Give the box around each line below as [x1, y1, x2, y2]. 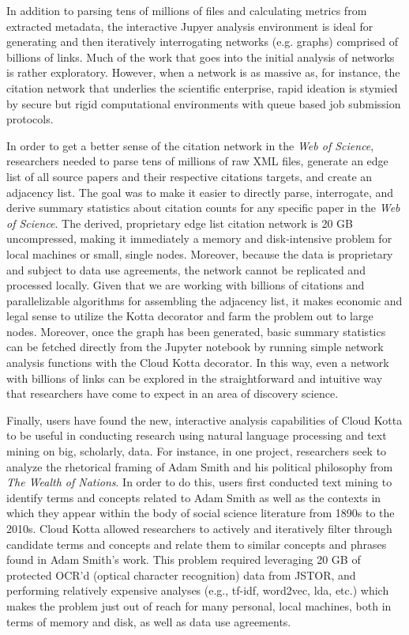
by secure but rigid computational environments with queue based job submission [6, 95, 401, 112]
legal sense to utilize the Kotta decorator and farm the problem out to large [6, 308, 373, 324]
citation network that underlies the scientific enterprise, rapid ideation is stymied [6, 79, 398, 96]
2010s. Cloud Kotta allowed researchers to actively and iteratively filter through [6, 520, 392, 536]
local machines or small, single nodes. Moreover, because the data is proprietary [6, 245, 393, 262]
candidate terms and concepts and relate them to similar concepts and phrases [6, 535, 387, 552]
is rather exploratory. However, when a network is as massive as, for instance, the [6, 64, 400, 81]
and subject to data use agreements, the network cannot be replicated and [6, 261, 366, 278]
